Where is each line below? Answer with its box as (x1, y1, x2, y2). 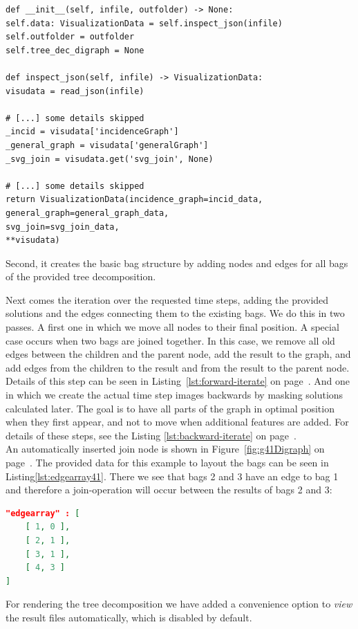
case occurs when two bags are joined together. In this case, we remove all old (6, 333, 335, 347)
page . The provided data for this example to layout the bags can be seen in (6, 455, 329, 469)
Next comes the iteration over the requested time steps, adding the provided (6, 292, 329, 307)
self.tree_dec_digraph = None (6, 45, 144, 55)
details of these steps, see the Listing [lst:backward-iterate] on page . (6, 428, 296, 442)
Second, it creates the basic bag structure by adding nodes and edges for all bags (6, 255, 348, 270)
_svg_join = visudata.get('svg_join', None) (6, 154, 214, 164)
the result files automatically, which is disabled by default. (6, 610, 252, 624)
